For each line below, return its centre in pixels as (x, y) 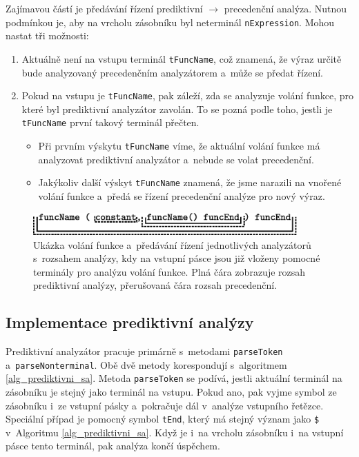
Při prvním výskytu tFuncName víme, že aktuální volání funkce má (179, 145)
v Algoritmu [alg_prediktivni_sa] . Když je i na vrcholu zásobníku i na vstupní (175, 432)
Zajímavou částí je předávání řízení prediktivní (104, 8)
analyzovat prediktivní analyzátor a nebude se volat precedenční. (176, 159)
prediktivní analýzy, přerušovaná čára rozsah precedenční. (155, 285)
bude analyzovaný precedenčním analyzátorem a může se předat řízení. (172, 72)
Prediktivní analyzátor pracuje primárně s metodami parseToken (144, 351)
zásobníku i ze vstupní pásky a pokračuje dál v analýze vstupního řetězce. (165, 405)
